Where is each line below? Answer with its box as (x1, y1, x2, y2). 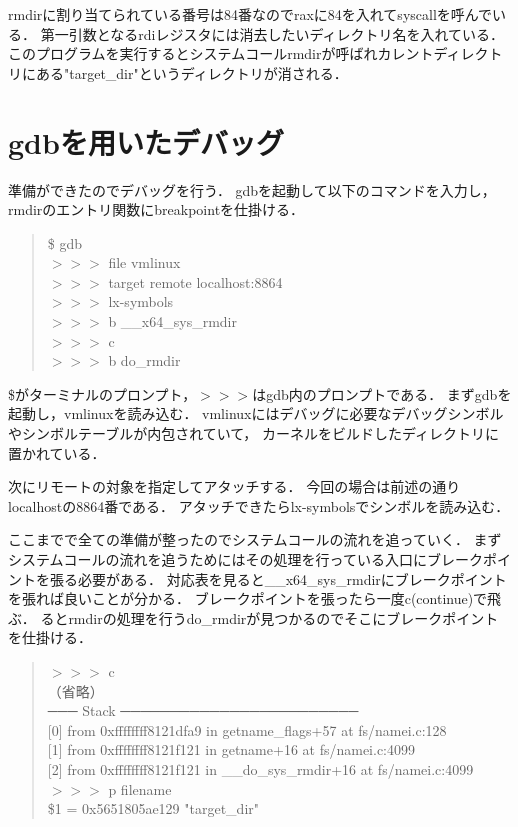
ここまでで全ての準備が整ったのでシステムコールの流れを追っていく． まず (8, 529, 502, 550)
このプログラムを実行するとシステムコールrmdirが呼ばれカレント (8, 43, 434, 64)
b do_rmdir (108, 350, 181, 371)
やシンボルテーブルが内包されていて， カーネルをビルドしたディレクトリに (8, 423, 500, 444)
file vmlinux (108, 252, 181, 273)
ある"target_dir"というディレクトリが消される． (35, 62, 348, 83)
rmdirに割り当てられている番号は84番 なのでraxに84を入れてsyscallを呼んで (8, 4, 493, 24)
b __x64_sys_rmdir (108, 311, 238, 332)
